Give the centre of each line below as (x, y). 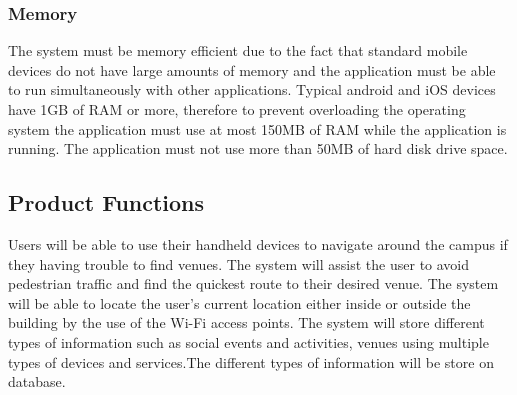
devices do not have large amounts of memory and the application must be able (252, 69)
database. (37, 381)
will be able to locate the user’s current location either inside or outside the (239, 302)
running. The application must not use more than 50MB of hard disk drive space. (258, 148)
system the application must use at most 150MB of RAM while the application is (257, 128)
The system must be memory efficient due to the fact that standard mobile (238, 50)
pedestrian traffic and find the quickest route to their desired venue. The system (253, 283)
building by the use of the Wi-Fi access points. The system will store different (246, 322)
